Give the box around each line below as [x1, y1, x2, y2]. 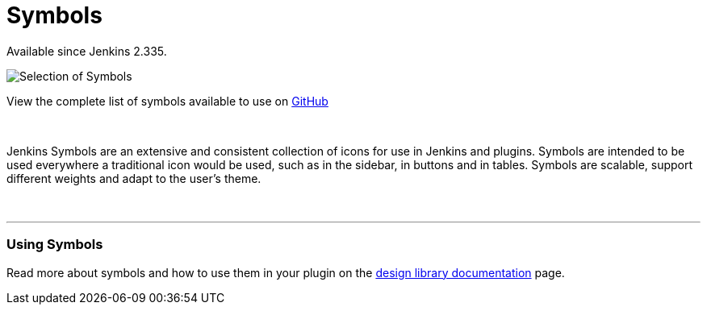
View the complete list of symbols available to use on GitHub [6, 93, 328, 108]
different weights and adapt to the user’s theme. [6, 171, 261, 185]
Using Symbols [6, 236, 103, 253]
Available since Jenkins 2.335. [6, 44, 167, 58]
